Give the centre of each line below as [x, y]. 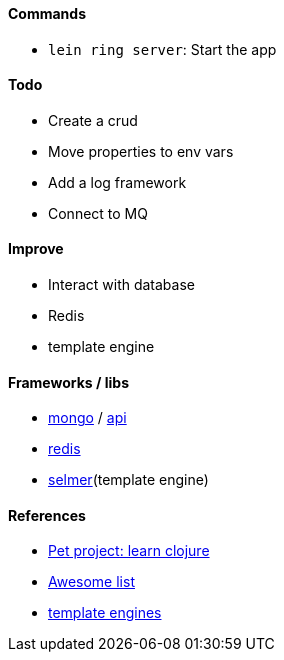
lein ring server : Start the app [162, 49]
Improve [36, 249]
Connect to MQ [98, 213]
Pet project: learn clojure [129, 551]
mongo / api [87, 418]
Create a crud [93, 120]
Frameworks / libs [69, 382]
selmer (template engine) [128, 480]
